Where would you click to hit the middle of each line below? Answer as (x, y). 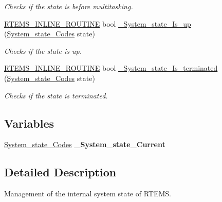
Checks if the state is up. (43, 50)
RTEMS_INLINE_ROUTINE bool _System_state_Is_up (98, 23)
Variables (29, 123)
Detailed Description (60, 172)
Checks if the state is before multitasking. (69, 6)
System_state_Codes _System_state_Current (85, 144)
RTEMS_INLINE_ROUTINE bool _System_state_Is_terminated (111, 68)
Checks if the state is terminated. (56, 95)
